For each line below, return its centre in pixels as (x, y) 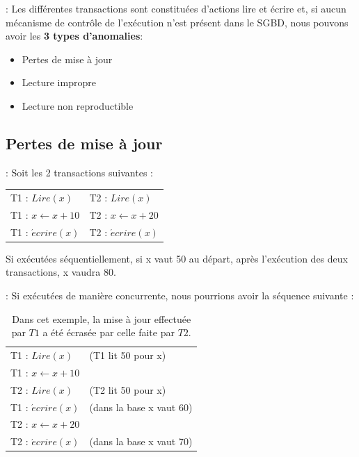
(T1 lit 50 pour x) (128, 355)
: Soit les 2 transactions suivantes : (79, 172)
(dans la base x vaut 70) (141, 441)
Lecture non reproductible (78, 105)
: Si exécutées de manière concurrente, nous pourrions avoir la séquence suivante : (180, 296)
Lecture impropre (59, 82)
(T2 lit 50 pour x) (128, 389)
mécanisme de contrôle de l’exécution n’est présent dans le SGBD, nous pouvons (177, 22)
